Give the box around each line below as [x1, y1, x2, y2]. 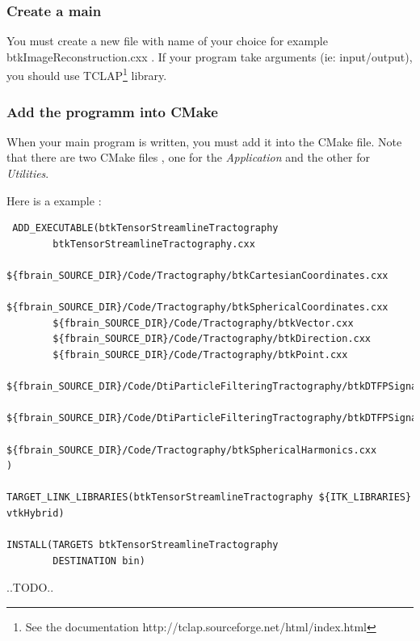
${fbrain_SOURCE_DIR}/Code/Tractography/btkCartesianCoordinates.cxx [6, 270, 388, 282]
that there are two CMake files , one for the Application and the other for [6, 149, 370, 166]
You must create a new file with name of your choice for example [6, 32, 328, 49]
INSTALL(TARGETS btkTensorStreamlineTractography [6, 539, 279, 551]
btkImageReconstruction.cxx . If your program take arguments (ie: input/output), [6, 48, 413, 65]
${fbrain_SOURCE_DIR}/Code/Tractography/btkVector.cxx [52, 317, 354, 329]
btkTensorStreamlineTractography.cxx [52, 238, 255, 250]
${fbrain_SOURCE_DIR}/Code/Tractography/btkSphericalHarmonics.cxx [6, 444, 377, 456]
